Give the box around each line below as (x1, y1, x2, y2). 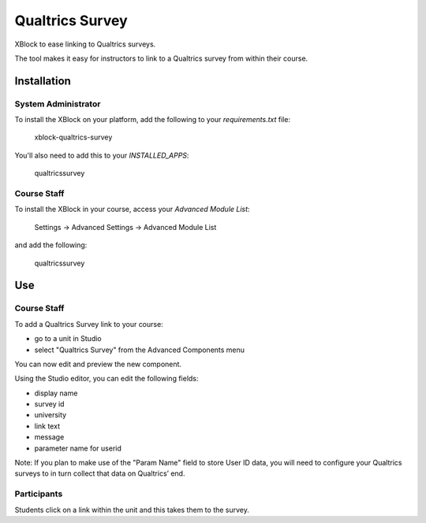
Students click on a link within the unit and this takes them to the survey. (14, 505, 250, 514)
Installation (14, 74, 71, 87)
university (34, 410, 67, 420)
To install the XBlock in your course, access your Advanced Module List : (14, 205, 250, 214)
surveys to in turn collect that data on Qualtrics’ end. (14, 469, 185, 478)
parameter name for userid (34, 443, 122, 453)
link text (34, 421, 61, 431)
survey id (34, 399, 65, 409)
